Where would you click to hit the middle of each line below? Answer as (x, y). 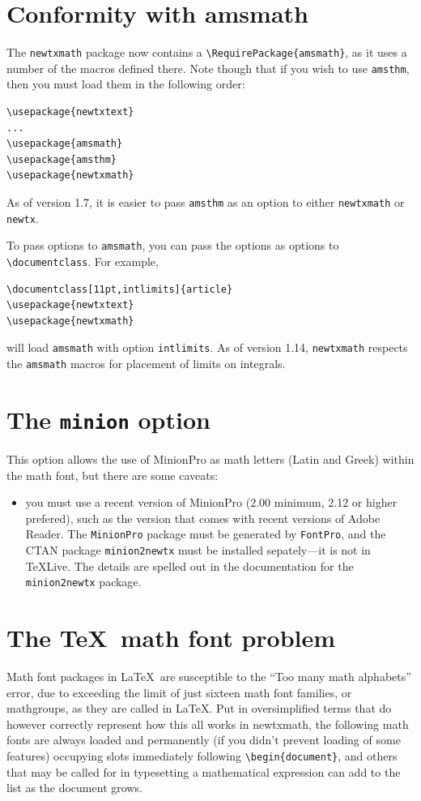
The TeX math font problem (171, 638)
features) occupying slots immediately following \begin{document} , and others (202, 756)
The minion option (108, 419)
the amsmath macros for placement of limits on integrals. (146, 364)
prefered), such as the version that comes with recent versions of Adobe (203, 518)
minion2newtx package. (83, 582)
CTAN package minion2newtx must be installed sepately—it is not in (198, 550)
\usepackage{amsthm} (62, 159)
